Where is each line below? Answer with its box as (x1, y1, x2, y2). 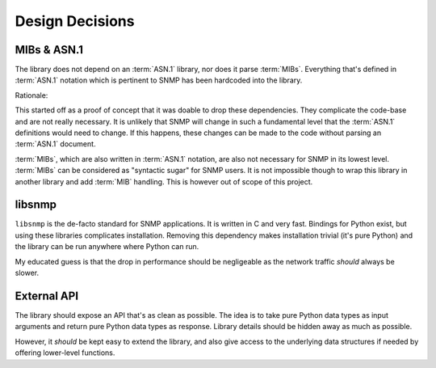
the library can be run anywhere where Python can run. (15, 242, 199, 252)
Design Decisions (15, 12, 135, 30)
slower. (15, 268, 40, 278)
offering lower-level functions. (15, 348, 115, 357)
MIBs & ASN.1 (15, 43, 84, 57)
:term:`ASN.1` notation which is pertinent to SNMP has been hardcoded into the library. (15, 75, 303, 85)
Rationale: (15, 90, 48, 100)
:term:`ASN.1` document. (15, 139, 96, 149)
